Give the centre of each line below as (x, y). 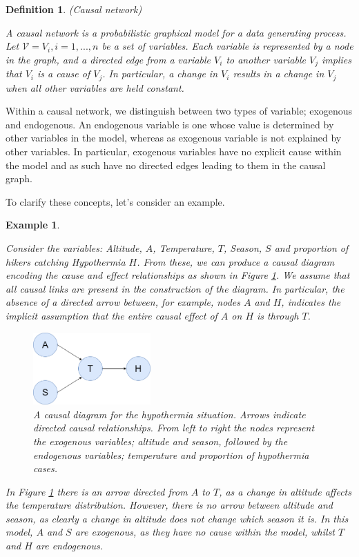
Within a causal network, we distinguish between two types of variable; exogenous (179, 111)
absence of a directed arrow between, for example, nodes (123, 302)
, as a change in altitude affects (285, 491)
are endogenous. (69, 546)
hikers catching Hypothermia (66, 261)
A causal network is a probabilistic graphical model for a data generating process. (176, 32)
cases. (46, 468)
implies (336, 59)
